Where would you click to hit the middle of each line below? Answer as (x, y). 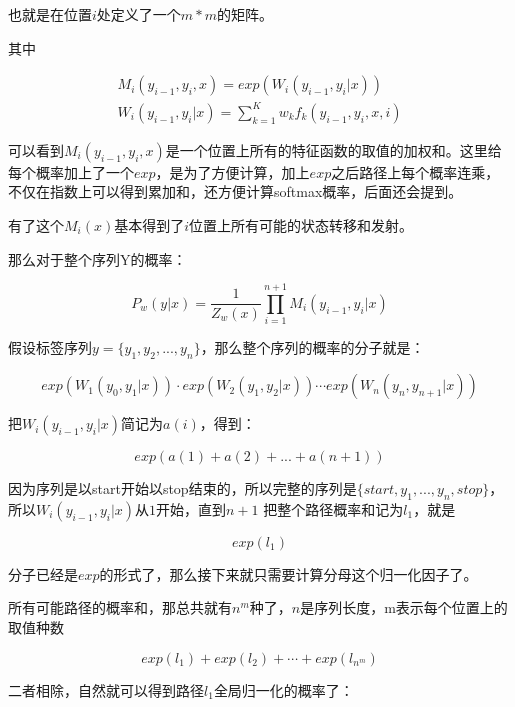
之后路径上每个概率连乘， (415, 171)
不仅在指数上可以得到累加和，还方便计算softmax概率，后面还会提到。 (235, 191)
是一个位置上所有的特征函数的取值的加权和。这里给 (333, 149)
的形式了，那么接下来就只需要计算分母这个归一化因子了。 (288, 573)
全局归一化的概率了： (283, 689)
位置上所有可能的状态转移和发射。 (301, 224)
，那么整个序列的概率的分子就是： (312, 347)
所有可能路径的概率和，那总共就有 (120, 607)
